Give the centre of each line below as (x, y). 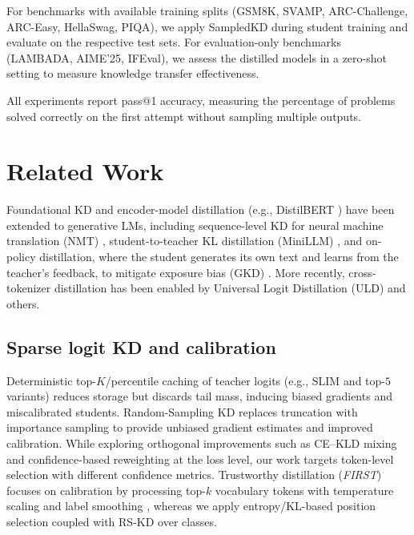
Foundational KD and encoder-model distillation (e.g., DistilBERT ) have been (201, 209)
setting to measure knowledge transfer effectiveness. (133, 73)
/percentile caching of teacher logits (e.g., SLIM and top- (245, 380)
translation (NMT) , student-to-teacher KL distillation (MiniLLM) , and (185, 241)
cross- (362, 272)
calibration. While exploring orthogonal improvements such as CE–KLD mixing (202, 443)
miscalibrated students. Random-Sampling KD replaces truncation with (182, 411)
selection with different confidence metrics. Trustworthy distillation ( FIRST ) (194, 475)
